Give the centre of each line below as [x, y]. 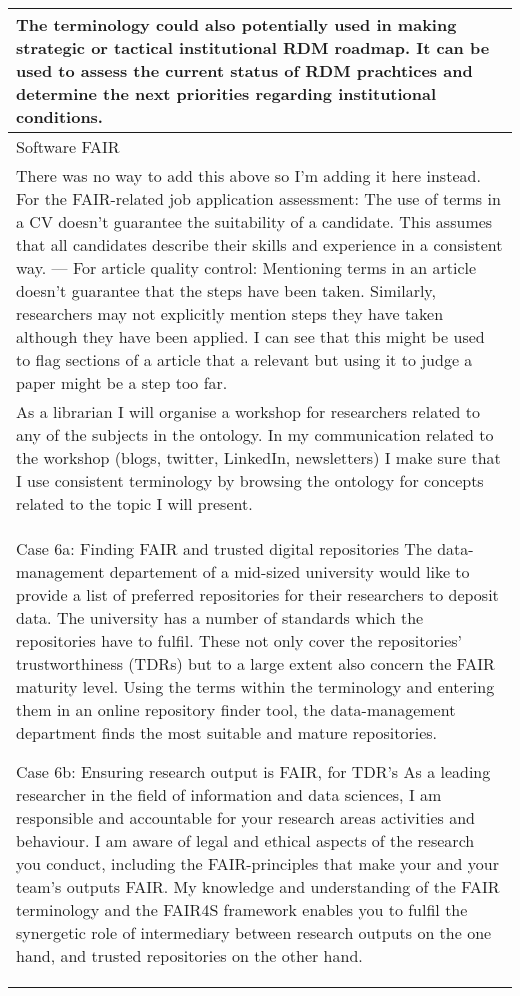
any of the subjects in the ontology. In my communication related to [255, 434]
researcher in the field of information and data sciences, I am [229, 794]
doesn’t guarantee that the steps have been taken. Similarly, [226, 290]
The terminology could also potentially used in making [236, 24]
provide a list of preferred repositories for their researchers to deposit [257, 594]
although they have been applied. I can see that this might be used [250, 336]
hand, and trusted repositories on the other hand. [189, 955]
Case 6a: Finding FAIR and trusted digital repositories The [224, 548]
